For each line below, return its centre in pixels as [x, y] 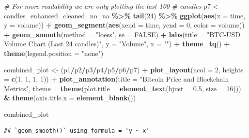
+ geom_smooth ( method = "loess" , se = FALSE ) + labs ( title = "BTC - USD [122, 34]
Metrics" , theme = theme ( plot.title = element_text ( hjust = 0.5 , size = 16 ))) [123, 88]
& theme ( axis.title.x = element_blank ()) [70, 98]
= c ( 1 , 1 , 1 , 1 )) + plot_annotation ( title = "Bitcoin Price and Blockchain [117, 79]
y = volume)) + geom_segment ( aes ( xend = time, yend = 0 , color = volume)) [124, 25]
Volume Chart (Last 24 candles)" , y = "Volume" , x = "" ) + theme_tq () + [117, 44]
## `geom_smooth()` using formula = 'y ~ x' [77, 131]
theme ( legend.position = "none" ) [54, 53]
